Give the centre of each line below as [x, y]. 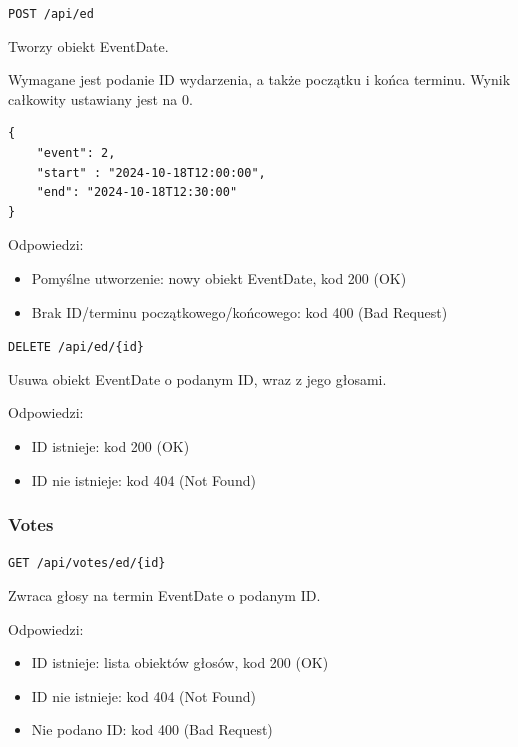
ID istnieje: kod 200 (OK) [110, 446]
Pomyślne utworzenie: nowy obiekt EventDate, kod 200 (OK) [219, 278]
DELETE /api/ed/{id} [76, 347]
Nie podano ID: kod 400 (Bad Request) [152, 729]
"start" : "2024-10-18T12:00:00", [151, 172]
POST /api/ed [51, 14]
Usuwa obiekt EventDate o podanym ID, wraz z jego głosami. [197, 378]
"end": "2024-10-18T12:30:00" [137, 192]
